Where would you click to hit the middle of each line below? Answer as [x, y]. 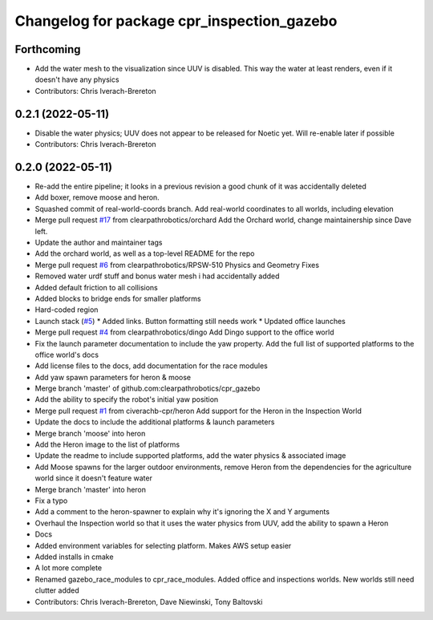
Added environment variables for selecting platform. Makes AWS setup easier [163, 545]
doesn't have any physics [77, 79]
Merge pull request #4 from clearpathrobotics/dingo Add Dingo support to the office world [184, 332]
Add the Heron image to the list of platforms [107, 444]
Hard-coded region [67, 310]
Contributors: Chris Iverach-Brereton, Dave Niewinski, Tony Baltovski [149, 602]
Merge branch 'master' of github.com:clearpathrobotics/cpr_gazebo [148, 388]
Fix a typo [51, 500]
